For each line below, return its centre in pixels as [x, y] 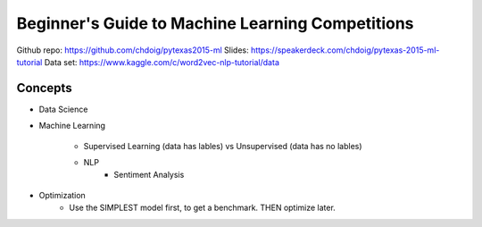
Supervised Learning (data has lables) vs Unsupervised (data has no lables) [223, 146]
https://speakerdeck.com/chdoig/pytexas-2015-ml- [345, 50]
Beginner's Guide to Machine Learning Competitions [215, 23]
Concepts [44, 88]
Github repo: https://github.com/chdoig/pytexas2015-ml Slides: [133, 50]
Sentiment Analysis [149, 175]
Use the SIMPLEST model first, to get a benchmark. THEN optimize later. [203, 208]
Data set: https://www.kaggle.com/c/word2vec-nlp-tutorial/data [162, 62]
